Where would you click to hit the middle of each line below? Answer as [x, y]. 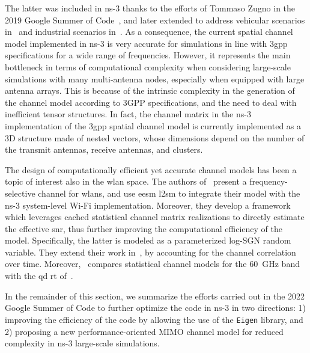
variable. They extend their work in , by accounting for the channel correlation [150, 252]
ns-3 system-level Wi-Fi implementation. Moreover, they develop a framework [148, 205]
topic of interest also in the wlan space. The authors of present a [126, 181]
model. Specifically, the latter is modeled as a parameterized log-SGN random [148, 240]
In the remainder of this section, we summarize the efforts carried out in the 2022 [155, 296]
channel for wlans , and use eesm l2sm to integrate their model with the [169, 193]
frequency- [269, 181]
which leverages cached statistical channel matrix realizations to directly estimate [155, 217]
